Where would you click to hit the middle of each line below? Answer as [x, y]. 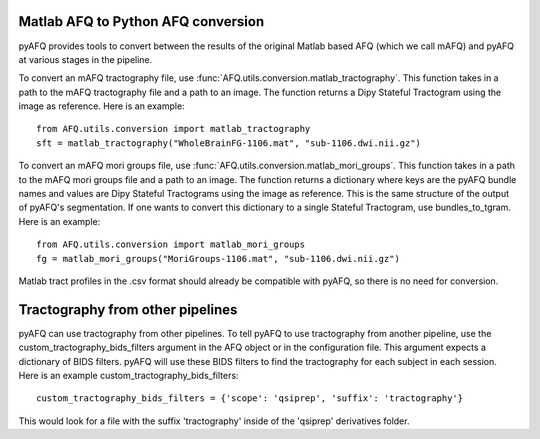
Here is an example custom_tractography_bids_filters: [128, 376]
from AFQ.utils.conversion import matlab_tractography [173, 129]
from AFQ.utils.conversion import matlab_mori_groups [170, 244]
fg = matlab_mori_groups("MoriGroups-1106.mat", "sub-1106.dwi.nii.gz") [218, 258]
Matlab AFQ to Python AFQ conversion [141, 21]
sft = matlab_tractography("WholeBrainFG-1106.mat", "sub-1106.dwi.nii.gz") [229, 143]
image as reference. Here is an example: [101, 106]
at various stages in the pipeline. [85, 59]
